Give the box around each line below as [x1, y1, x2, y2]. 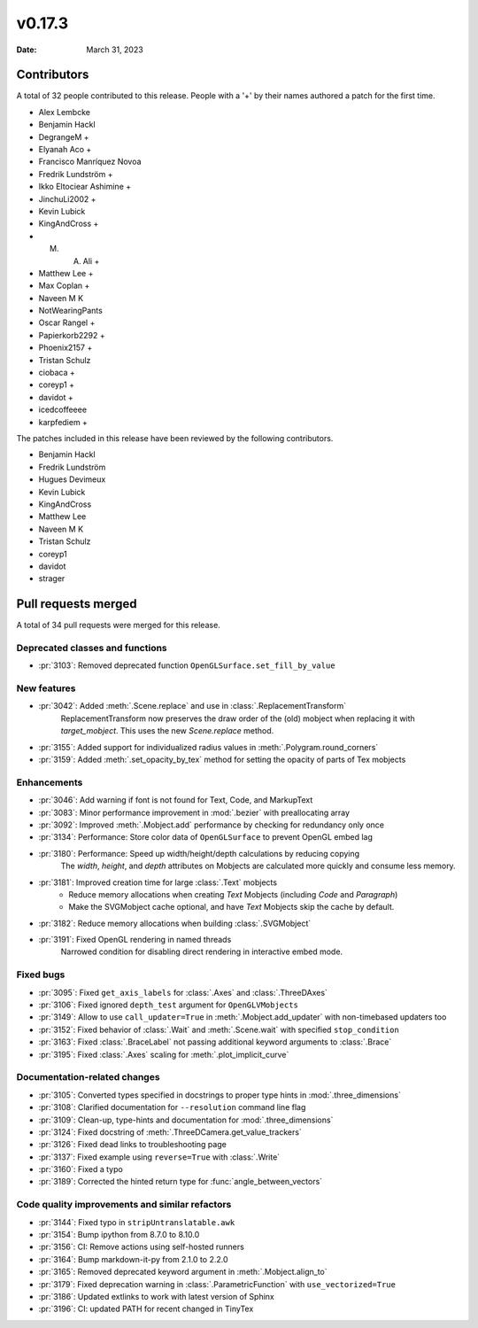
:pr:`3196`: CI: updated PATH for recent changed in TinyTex [38, 1303, 254, 1315]
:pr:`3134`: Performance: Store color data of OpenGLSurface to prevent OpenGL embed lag [38, 832, 374, 843]
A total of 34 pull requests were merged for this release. [16, 620, 220, 631]
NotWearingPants [38, 306, 104, 316]
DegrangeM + [38, 131, 89, 142]
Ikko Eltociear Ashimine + [38, 182, 132, 192]
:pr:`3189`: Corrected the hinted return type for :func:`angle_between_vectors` [38, 1177, 323, 1187]
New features [16, 682, 76, 695]
